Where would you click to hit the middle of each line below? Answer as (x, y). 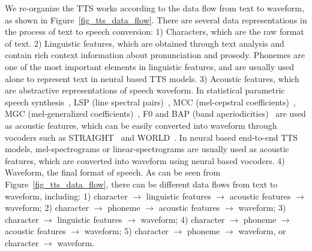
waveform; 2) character (47, 208)
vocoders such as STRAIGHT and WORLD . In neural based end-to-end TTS (151, 137)
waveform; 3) (262, 208)
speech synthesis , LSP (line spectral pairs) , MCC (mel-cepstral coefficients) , (150, 102)
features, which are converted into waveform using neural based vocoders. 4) (145, 160)
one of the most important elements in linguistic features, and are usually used (150, 66)
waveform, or (262, 231)
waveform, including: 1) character (66, 196)
